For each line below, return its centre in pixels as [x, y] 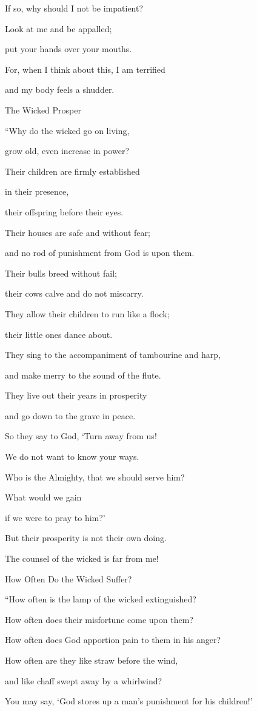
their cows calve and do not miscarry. [74, 293]
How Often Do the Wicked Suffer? [68, 578]
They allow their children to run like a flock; [87, 313]
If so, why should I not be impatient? [74, 8]
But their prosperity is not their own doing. [86, 538]
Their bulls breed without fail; [61, 273]
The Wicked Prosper [43, 110]
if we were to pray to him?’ [55, 517]
